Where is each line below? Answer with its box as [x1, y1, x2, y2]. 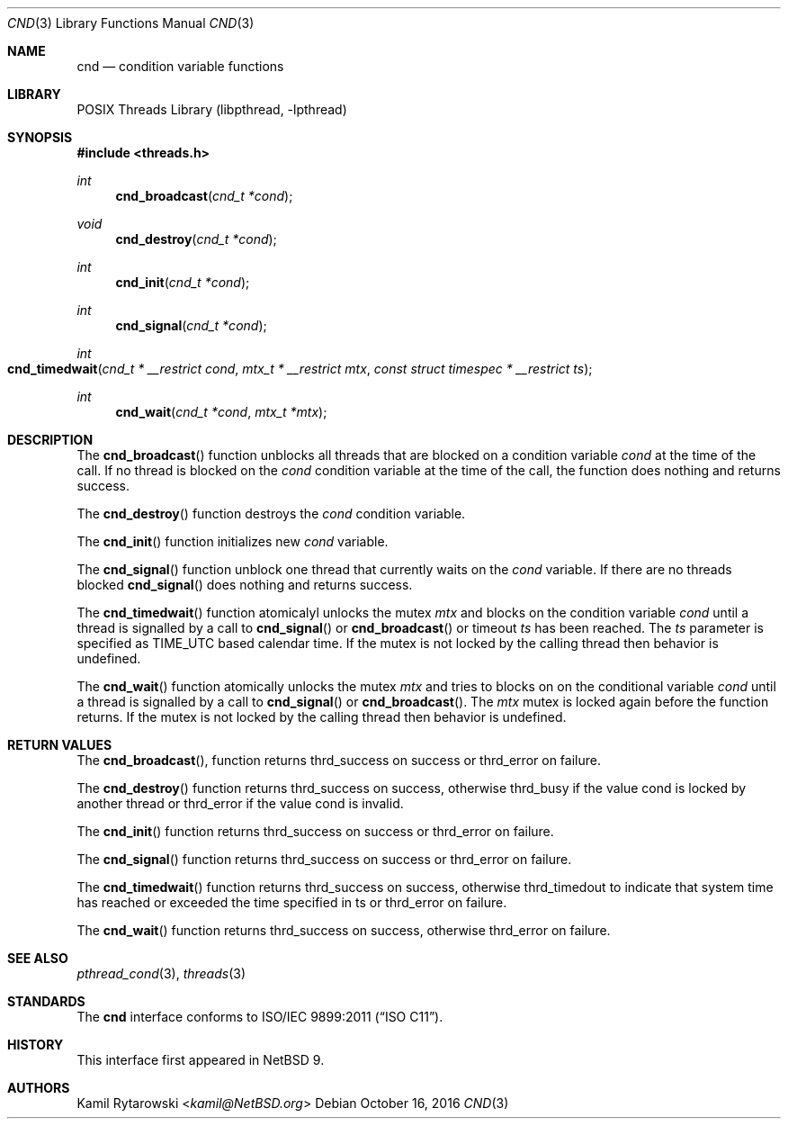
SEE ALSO [7, 950, 68, 966]
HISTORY [7, 1037, 64, 1052]
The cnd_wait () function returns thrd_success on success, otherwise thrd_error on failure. [76, 923, 611, 938]
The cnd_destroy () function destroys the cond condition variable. [76, 506, 466, 521]
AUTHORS [7, 1080, 70, 1095]
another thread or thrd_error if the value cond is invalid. [76, 796, 404, 811]
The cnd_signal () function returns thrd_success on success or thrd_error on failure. [76, 851, 572, 867]
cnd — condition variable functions [76, 59, 284, 74]
